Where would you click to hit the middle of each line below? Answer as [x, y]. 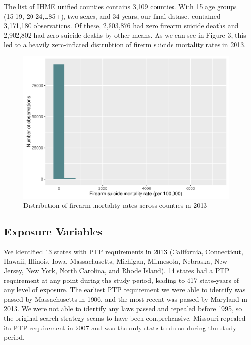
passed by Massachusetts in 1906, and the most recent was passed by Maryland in [126, 299]
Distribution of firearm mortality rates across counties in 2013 [115, 205]
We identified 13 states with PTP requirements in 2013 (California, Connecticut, [124, 251]
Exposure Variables [53, 231]
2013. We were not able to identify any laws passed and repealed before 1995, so [123, 308]
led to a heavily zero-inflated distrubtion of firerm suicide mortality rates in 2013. [125, 44]
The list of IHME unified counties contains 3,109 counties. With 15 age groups [120, 6]
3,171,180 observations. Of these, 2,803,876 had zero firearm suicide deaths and [121, 25]
